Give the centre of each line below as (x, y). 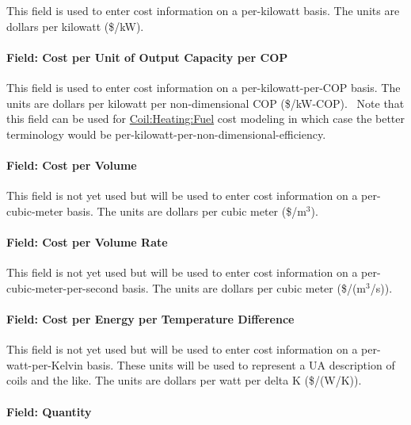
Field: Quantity (49, 411)
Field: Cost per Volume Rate (87, 241)
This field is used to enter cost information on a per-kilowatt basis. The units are (203, 10)
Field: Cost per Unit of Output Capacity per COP (147, 57)
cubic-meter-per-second (63, 287)
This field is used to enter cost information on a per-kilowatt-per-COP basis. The (204, 87)
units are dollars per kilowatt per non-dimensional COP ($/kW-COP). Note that (205, 103)
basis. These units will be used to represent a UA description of (241, 364)
